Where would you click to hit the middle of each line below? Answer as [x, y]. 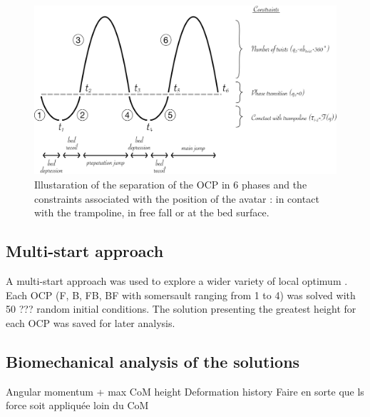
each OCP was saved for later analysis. [91, 322]
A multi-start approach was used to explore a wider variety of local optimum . [177, 281]
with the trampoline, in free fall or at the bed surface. [152, 212]
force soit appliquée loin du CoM [77, 405]
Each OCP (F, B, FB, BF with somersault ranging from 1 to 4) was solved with [181, 295]
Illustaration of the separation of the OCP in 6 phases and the [171, 185]
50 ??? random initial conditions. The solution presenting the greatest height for [181, 309]
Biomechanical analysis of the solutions [153, 361]
